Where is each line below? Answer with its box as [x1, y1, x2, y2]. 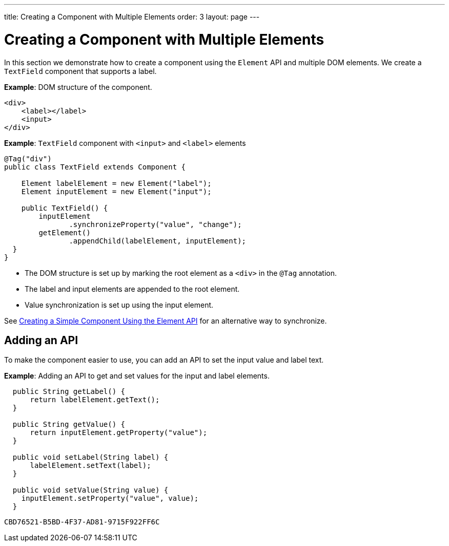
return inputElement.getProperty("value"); [30, 428, 208, 437]
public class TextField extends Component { [4, 162, 186, 171]
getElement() [38, 228, 91, 237]
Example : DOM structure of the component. [4, 82, 152, 91]
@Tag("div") [4, 154, 52, 163]
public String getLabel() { [12, 387, 126, 396]
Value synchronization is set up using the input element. [25, 300, 214, 309]
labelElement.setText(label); [30, 461, 151, 470]
